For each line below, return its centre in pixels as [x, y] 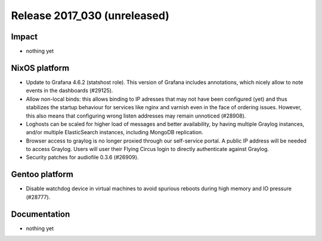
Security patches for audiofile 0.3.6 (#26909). [82, 157]
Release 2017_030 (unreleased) [90, 16]
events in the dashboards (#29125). [69, 91]
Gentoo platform [42, 174]
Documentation [41, 214]
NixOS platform [40, 68]
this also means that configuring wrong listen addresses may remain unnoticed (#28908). [136, 116]
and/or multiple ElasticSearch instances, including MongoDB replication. [115, 132]
